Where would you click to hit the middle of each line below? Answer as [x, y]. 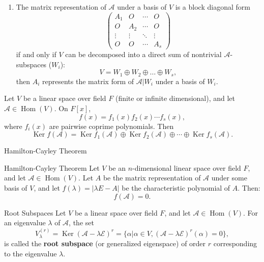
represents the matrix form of [88, 81]
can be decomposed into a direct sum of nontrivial [143, 54]
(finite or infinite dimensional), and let [175, 98]
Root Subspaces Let [35, 212]
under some [229, 178]
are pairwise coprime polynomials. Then [111, 126]
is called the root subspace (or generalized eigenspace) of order [105, 243]
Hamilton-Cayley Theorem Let [52, 167]
